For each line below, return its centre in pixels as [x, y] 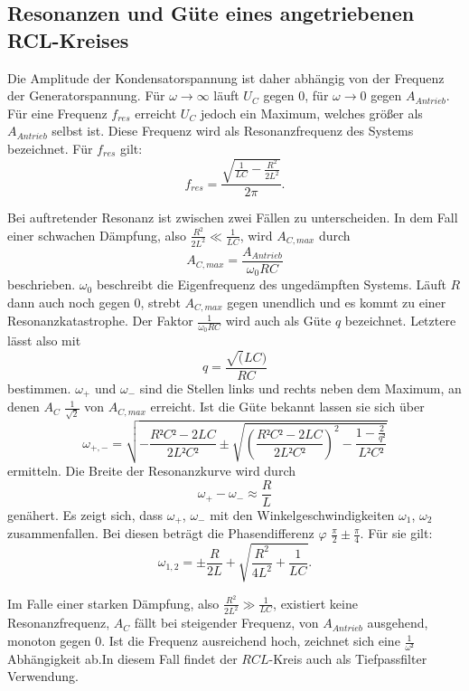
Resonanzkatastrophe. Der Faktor [100, 321]
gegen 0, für [296, 95]
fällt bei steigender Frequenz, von [226, 623]
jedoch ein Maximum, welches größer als [311, 113]
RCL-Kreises [68, 39]
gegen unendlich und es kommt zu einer [337, 302]
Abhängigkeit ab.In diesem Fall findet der [122, 658]
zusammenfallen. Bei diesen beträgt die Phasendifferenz [161, 533]
